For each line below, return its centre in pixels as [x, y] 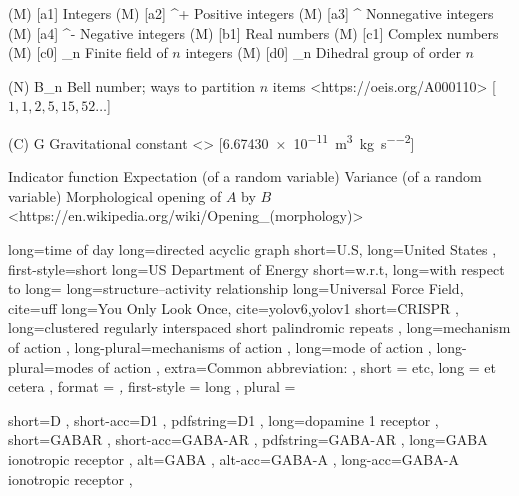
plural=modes [51, 366]
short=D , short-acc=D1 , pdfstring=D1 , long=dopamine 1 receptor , [223, 419]
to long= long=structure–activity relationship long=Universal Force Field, [236, 288]
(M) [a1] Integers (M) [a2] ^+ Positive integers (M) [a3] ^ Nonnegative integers [251, 13]
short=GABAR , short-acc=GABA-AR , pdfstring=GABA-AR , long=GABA [248, 439]
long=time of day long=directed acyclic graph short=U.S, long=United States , [252, 249]
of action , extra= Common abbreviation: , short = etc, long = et [297, 366]
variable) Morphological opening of [115, 195]
